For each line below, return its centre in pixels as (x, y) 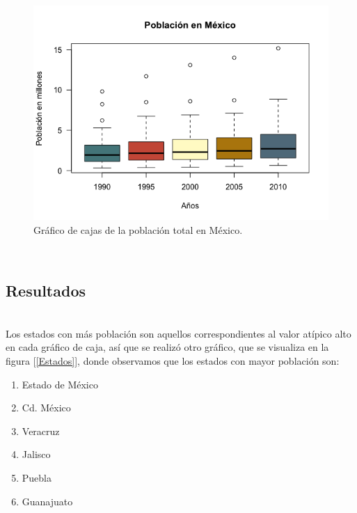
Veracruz (41, 431)
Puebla (37, 478)
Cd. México (46, 408)
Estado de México (60, 384)
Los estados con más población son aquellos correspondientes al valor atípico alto (178, 333)
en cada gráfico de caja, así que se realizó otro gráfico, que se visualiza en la (167, 347)
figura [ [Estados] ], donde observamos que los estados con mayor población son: (173, 361)
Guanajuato (47, 501)
